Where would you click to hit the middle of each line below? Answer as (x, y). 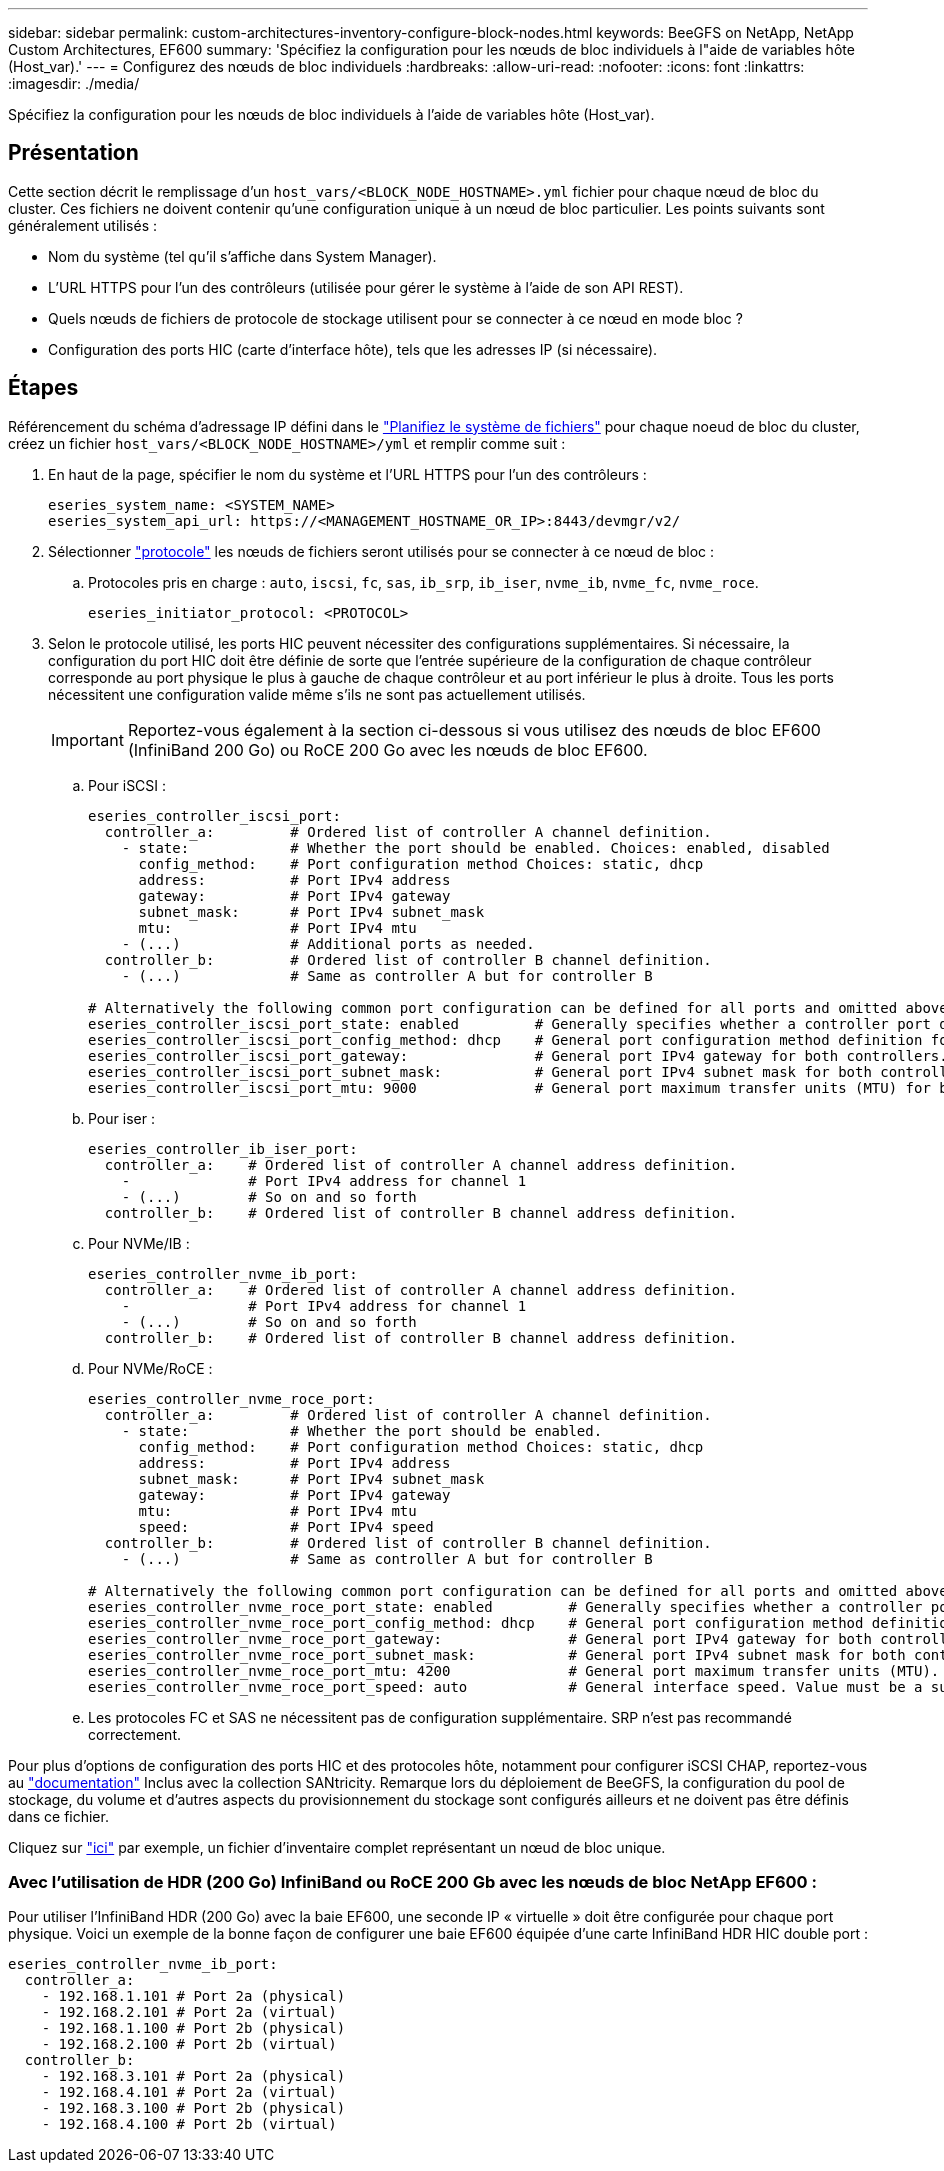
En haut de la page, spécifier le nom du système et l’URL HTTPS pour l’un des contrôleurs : (347, 474)
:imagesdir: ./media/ (74, 83)
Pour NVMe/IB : (139, 1243)
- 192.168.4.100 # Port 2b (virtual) (189, 2124)
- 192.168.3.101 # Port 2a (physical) (193, 2076)
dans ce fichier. (58, 1816)
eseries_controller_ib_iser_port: (223, 1148)
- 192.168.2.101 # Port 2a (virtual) (189, 2012)
